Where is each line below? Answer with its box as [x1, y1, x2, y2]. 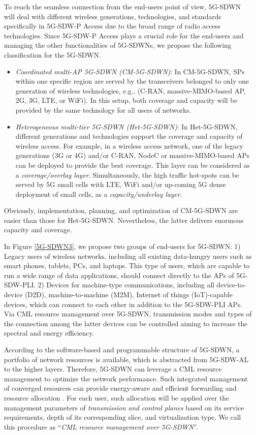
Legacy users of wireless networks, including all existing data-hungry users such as [4, 250, 252, 261]
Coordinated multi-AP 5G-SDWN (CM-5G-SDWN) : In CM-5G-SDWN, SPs [15, 66, 245, 76]
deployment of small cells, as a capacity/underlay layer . [15, 188, 182, 199]
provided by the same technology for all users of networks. [15, 104, 192, 115]
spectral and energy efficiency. [4, 328, 94, 338]
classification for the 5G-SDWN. [4, 49, 101, 60]
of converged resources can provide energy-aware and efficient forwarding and [4, 383, 237, 393]
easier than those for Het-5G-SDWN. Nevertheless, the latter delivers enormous [4, 215, 244, 225]
